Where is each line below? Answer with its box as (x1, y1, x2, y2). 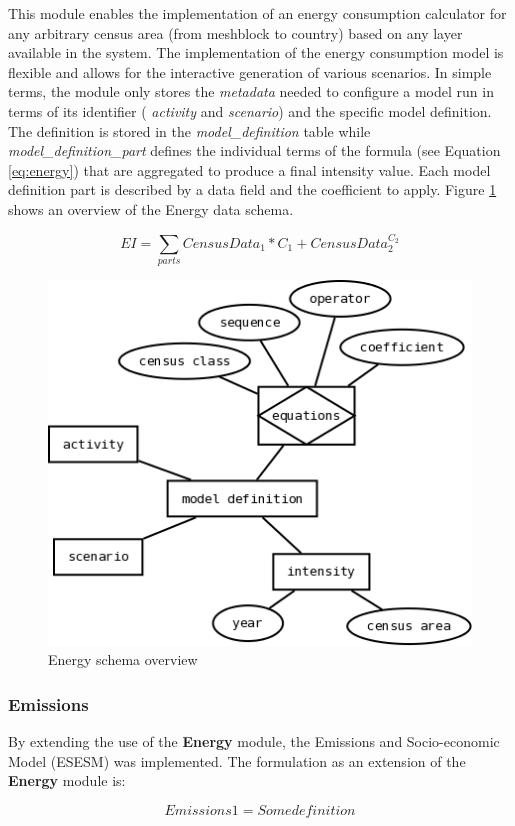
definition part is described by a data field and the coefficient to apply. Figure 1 (8, 179, 497, 200)
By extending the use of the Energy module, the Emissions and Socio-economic (8, 731, 500, 752)
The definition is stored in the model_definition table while (8, 120, 371, 141)
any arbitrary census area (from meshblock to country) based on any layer (8, 22, 463, 43)
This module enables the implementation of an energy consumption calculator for (8, 3, 507, 23)
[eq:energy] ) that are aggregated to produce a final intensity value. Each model (8, 159, 491, 180)
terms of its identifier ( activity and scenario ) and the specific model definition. (8, 100, 492, 121)
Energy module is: (8, 770, 126, 791)
